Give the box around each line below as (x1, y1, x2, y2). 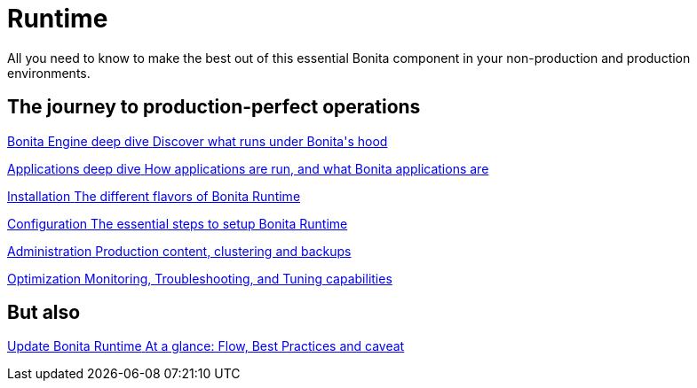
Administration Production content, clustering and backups (7, 243, 352, 259)
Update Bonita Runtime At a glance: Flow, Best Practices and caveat (7, 338, 405, 354)
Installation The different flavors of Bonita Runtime (7, 188, 301, 204)
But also (7, 301, 81, 324)
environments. (7, 65, 91, 81)
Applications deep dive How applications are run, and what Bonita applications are (7, 160, 489, 176)
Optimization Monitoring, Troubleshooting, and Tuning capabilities (7, 270, 392, 286)
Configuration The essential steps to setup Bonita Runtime (7, 215, 348, 231)
